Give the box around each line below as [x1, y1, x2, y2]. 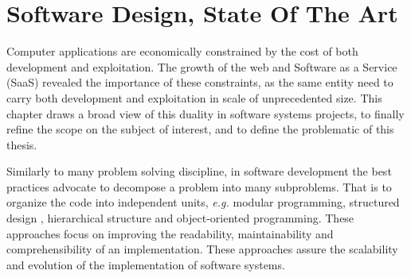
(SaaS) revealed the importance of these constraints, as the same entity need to [6, 74, 393, 91]
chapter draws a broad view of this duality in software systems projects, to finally [6, 105, 405, 122]
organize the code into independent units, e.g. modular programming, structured [6, 194, 400, 210]
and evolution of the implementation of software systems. [6, 256, 285, 272]
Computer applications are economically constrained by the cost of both [6, 43, 358, 60]
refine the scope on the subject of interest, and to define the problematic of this [6, 121, 394, 137]
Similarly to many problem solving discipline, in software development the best [6, 163, 392, 180]
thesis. [6, 136, 37, 153]
